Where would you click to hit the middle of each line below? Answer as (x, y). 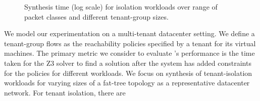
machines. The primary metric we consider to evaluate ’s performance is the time (129, 53)
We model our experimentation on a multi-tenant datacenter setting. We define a (129, 33)
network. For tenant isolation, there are (65, 92)
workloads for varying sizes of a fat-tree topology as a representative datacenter (127, 83)
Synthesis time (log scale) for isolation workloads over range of (121, 7)
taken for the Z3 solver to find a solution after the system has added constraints (128, 63)
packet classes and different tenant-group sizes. (96, 16)
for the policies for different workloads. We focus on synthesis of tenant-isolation (128, 73)
